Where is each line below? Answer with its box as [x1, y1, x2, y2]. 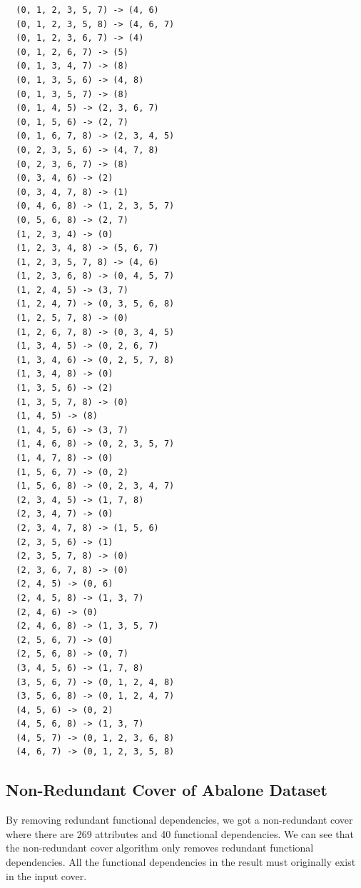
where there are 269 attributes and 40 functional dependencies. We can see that [6, 826, 355, 841]
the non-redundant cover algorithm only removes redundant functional [6, 840, 314, 855]
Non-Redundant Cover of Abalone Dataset [6, 779, 327, 801]
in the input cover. [6, 868, 87, 883]
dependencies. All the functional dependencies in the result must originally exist [6, 854, 356, 869]
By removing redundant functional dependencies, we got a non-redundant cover [6, 812, 353, 827]
